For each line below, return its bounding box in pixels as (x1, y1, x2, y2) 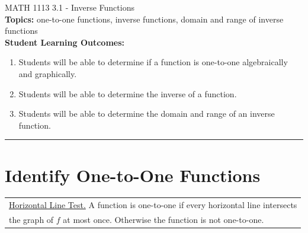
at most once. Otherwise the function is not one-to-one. (63, 213, 264, 226)
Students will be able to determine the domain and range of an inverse (18, 107, 275, 120)
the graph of (9, 213, 54, 226)
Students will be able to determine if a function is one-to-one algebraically (18, 56, 288, 68)
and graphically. (18, 67, 77, 79)
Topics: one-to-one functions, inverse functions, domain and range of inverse (5, 12, 284, 25)
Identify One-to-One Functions (5, 162, 261, 187)
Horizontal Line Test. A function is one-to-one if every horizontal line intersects (9, 199, 297, 211)
